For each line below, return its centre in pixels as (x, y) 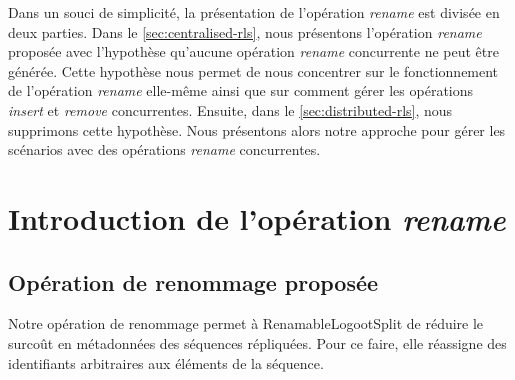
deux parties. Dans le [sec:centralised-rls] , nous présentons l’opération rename (245, 31)
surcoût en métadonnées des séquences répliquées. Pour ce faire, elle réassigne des (257, 342)
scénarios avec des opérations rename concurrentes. (164, 149)
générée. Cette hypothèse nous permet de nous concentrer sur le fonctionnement (253, 70)
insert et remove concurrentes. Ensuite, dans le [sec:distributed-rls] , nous (230, 109)
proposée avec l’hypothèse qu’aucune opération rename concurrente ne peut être (253, 51)
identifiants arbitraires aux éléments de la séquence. (166, 362)
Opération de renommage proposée (193, 281)
